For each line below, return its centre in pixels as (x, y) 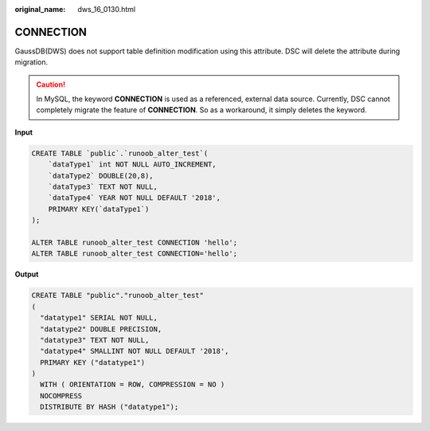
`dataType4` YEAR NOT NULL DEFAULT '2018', (134, 198)
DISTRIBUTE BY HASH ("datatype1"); (109, 407)
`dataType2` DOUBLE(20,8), (101, 176)
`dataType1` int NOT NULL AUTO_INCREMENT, (132, 165)
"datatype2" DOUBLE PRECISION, (101, 329)
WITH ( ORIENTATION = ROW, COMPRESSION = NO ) (133, 385)
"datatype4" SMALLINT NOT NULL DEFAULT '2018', (135, 351)
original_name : (40, 9)
